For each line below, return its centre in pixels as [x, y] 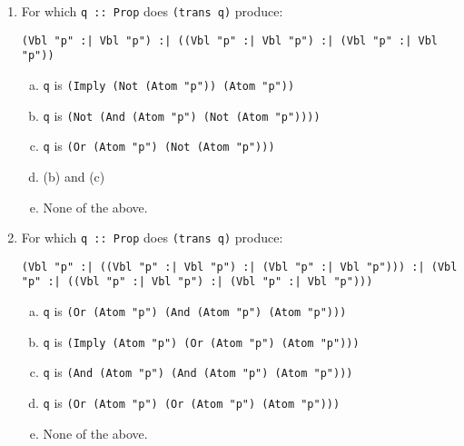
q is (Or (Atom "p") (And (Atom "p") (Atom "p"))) [195, 311]
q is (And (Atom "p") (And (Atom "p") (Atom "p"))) [198, 372]
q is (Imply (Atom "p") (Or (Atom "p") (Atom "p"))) [201, 341]
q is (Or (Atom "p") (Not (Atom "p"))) [159, 146]
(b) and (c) [74, 176]
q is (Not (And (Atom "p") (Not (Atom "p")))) [182, 115]
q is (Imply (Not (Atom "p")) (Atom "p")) [169, 84]
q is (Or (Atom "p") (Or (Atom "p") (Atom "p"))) [192, 403]
